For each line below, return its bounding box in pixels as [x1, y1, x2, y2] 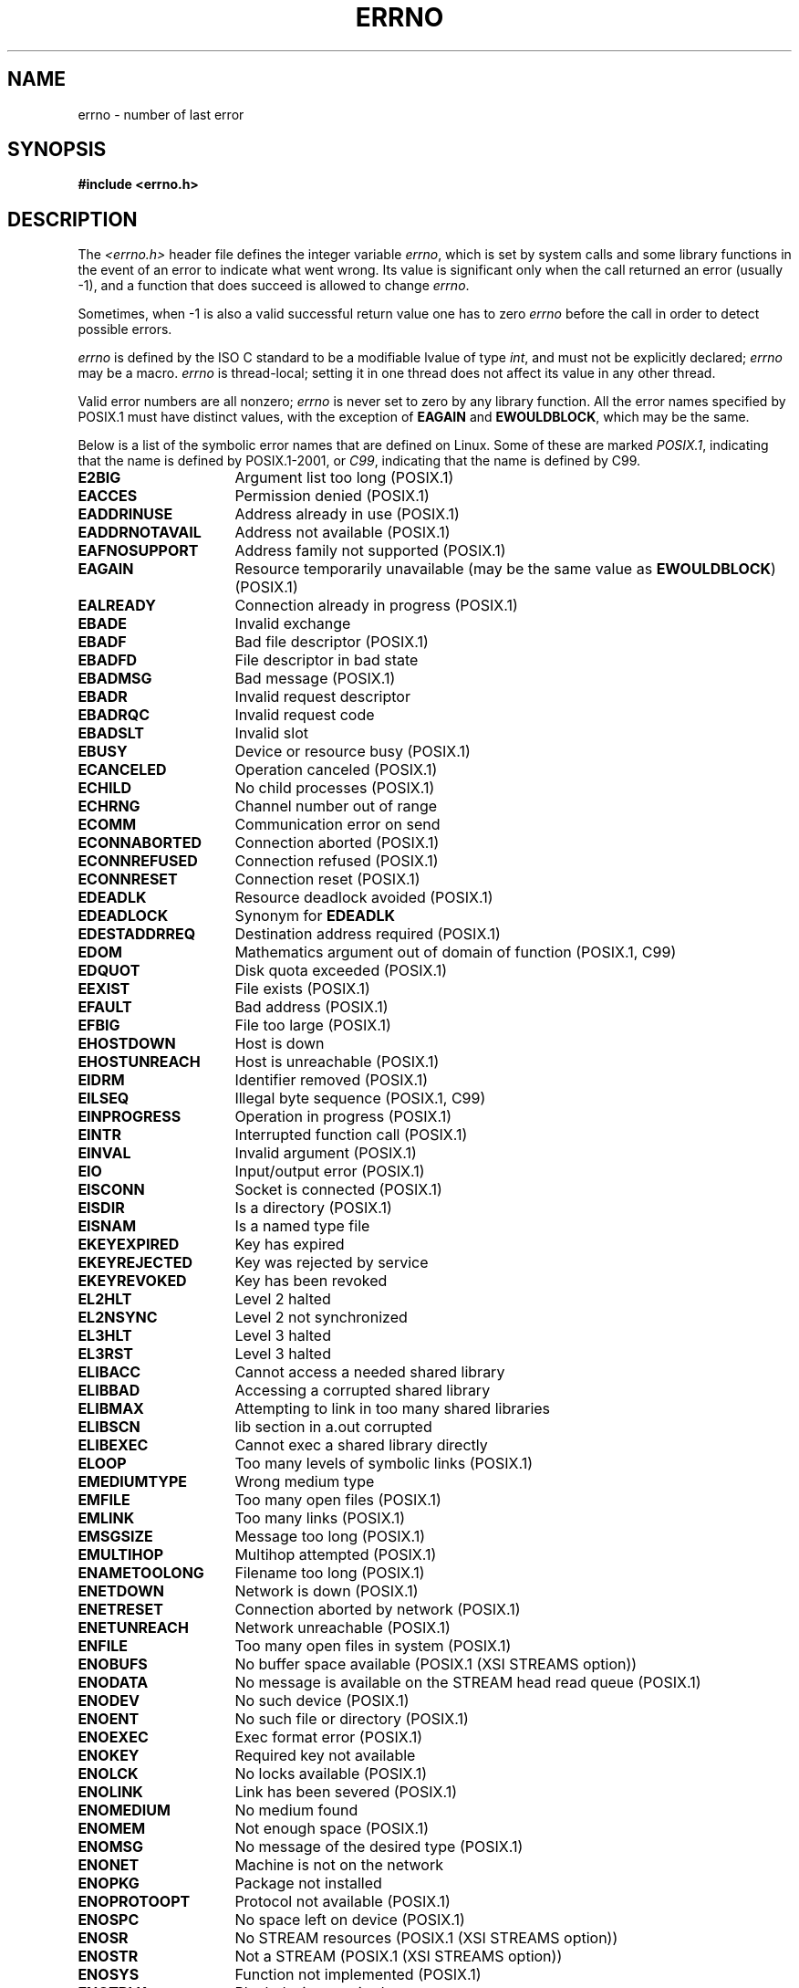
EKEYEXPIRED [78, 1235, 180, 1254]
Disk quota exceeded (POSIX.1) [234, 961, 448, 980]
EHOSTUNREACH [78, 1052, 201, 1072]
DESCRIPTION [7, 207, 138, 231]
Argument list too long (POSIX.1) [234, 468, 454, 487]
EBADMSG [78, 669, 152, 688]
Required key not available [234, 1746, 416, 1765]
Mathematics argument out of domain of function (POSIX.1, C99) [234, 943, 677, 962]
